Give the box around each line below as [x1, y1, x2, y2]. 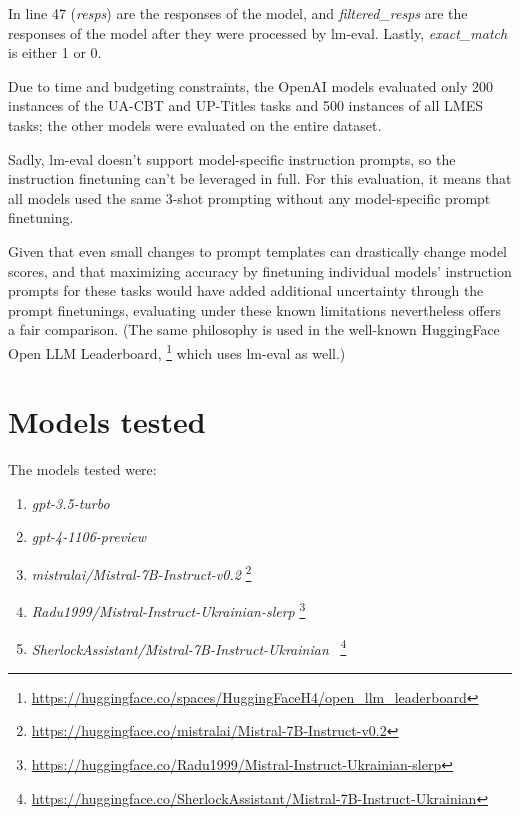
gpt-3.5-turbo [31, 492, 110, 513]
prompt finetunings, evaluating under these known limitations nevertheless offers [8, 299, 501, 320]
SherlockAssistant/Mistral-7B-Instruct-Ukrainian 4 [31, 635, 347, 659]
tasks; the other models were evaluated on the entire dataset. [8, 114, 382, 135]
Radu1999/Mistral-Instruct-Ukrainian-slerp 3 [31, 598, 306, 621]
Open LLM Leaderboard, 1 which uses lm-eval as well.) [8, 339, 346, 363]
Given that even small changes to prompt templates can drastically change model [8, 240, 507, 261]
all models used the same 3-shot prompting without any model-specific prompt [8, 187, 491, 208]
